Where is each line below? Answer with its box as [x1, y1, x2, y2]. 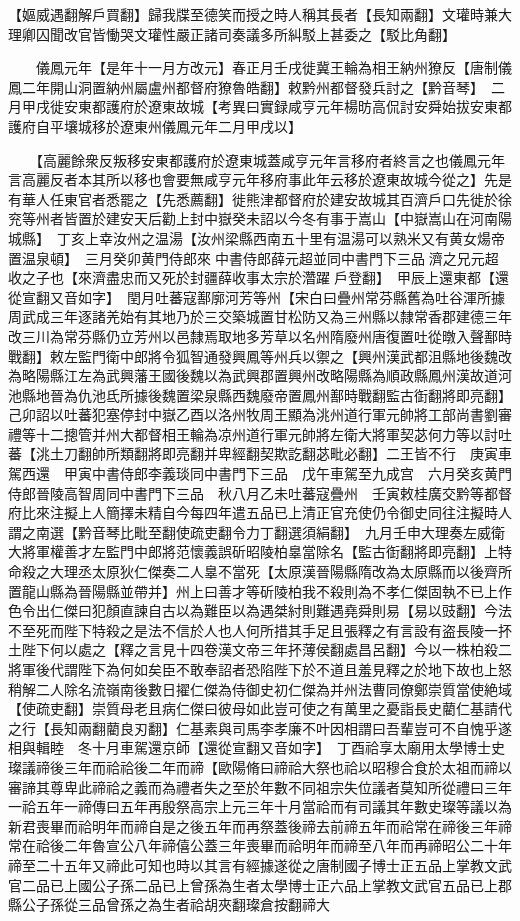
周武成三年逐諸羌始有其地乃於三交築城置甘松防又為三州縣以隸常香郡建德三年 [8, 306, 512, 327]
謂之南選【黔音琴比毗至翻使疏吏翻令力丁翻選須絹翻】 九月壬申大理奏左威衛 [8, 521, 505, 542]
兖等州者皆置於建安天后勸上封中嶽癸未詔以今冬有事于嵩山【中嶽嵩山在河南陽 [8, 208, 512, 229]
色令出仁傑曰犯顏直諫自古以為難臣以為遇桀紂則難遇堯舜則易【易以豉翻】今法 [8, 600, 512, 621]
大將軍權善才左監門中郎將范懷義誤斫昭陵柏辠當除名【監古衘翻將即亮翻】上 [8, 541, 498, 562]
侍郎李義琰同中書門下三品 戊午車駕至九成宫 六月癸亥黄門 [119, 463, 512, 484]
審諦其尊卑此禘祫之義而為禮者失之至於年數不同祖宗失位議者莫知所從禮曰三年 [8, 776, 512, 797]
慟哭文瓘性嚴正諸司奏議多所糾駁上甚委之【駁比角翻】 [105, 23, 456, 44]
